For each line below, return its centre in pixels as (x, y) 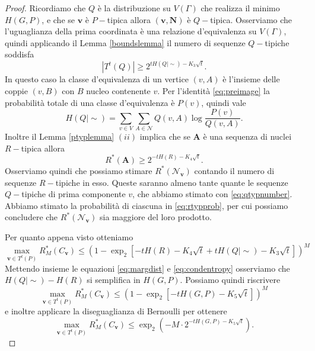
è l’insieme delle (251, 79)
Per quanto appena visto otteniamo (69, 236)
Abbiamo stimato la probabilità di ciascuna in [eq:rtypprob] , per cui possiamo (147, 205)
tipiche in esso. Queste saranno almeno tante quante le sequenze (172, 182)
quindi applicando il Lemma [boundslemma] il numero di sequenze (125, 42)
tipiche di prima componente (74, 194)
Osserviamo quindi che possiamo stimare (79, 170)
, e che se (58, 19)
